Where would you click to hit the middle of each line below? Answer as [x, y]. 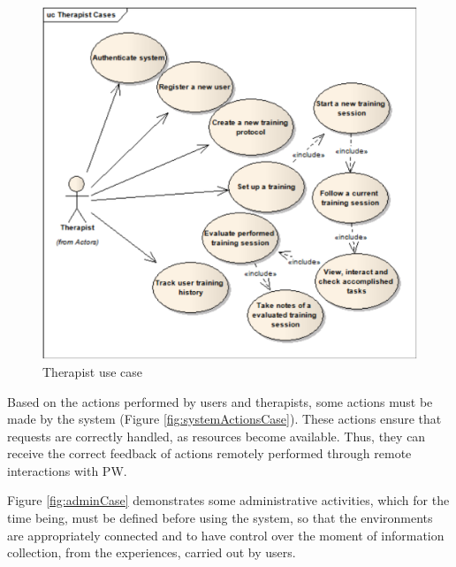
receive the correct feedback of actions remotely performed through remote [209, 453]
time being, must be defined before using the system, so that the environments [220, 518]
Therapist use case [93, 371]
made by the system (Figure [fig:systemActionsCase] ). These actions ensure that [224, 419]
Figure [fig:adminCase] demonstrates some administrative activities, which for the [228, 500]
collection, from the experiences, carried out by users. [152, 552]
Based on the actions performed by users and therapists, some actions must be [220, 401]
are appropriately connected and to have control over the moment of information [226, 535]
